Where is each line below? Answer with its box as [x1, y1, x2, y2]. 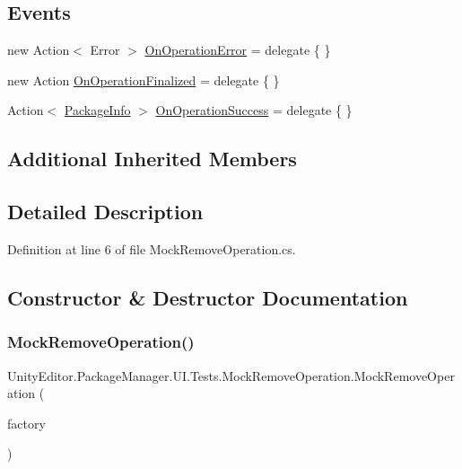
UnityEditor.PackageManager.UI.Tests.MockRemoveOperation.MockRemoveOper [7, 366, 455, 385]
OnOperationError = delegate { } [144, 40, 331, 59]
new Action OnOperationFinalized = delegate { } [7, 70, 280, 89]
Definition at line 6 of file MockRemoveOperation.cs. [7, 239, 296, 258]
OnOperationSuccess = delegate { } [155, 101, 353, 119]
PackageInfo [64, 101, 131, 119]
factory [7, 413, 46, 432]
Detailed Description [7, 198, 204, 226]
